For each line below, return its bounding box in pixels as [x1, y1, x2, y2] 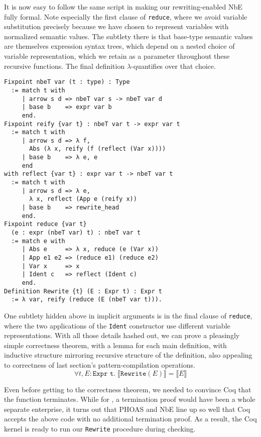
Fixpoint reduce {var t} [4, 221, 87, 228]
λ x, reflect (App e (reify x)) [29, 195, 137, 203]
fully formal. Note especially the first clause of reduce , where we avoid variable [4, 11, 247, 22]
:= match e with [11, 237, 65, 245]
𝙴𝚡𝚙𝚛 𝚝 [92, 370, 114, 377]
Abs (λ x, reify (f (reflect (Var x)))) [29, 145, 166, 153]
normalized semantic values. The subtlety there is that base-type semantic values [4, 31, 253, 41]
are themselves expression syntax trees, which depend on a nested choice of [4, 41, 235, 51]
